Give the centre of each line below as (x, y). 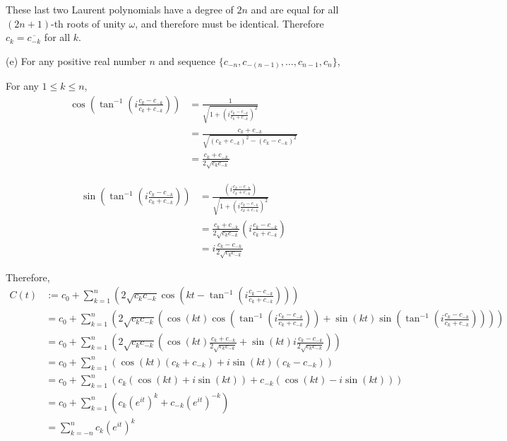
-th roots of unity (88, 23)
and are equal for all (295, 9)
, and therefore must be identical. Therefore (229, 23)
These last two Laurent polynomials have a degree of (120, 9)
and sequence (187, 60)
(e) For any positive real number (76, 60)
